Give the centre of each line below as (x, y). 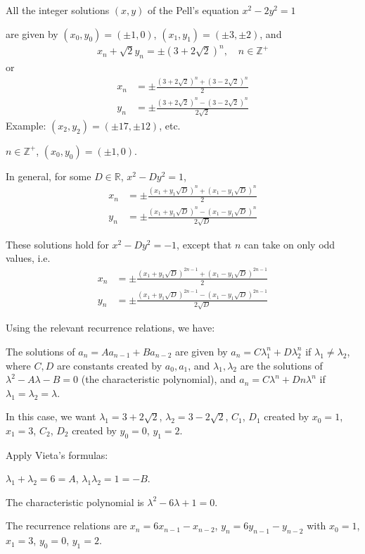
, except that (204, 244)
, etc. (170, 125)
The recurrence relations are (66, 525)
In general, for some (49, 176)
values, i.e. (28, 258)
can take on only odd (290, 244)
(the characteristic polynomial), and (159, 379)
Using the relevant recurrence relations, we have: (110, 328)
